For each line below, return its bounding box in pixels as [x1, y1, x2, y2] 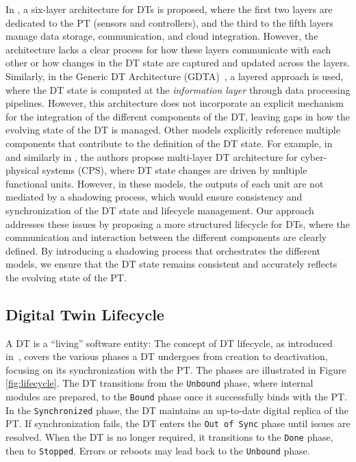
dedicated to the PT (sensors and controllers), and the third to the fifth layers [5, 15, 333, 29]
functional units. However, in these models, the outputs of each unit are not [5, 176, 324, 190]
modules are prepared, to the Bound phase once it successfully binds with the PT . [5, 389, 347, 404]
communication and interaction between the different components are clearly [5, 230, 327, 244]
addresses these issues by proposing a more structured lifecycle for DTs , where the [5, 216, 350, 231]
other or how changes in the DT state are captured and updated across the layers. [5, 55, 350, 70]
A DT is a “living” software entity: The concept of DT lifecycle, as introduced [5, 335, 333, 350]
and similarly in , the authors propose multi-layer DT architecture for [5, 149, 298, 164]
